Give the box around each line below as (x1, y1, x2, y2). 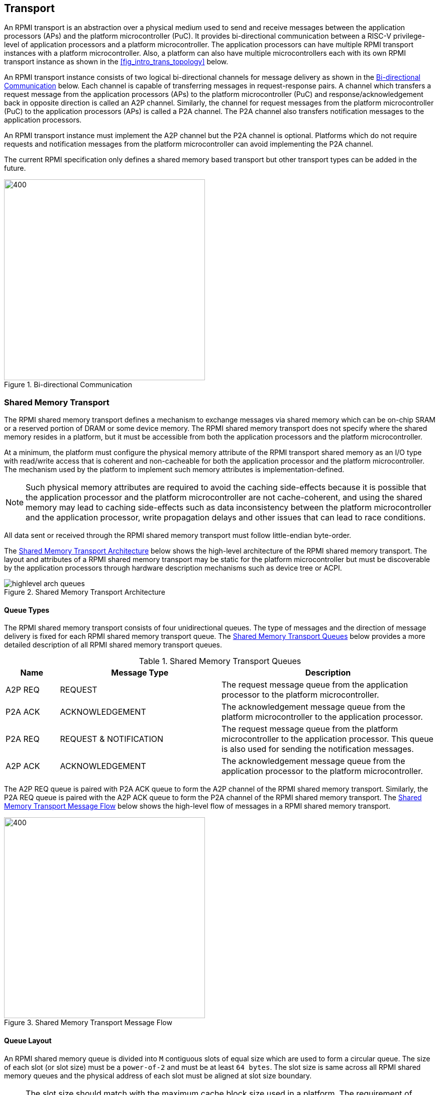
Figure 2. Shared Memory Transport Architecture (4, 588, 165, 597)
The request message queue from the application (222, 680, 408, 690)
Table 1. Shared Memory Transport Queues (139, 656, 301, 667)
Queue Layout (4, 1036, 52, 1045)
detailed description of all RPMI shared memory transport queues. (4, 640, 222, 649)
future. (4, 164, 26, 173)
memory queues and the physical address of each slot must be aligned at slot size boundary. (4, 1071, 312, 1080)
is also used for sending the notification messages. (222, 744, 414, 754)
